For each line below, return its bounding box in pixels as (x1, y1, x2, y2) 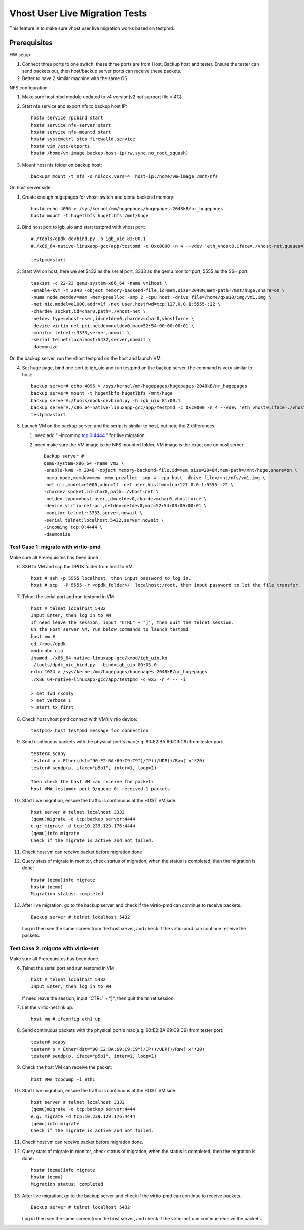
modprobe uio (31, 648, 63, 654)
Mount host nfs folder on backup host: (22, 162, 102, 168)
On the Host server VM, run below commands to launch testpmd (31, 626, 189, 632)
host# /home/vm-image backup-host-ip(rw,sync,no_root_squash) (31, 150, 189, 156)
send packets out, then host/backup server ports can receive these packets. (22, 68, 182, 74)
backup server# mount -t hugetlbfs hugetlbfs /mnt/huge (31, 390, 173, 396)
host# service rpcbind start (31, 115, 103, 121)
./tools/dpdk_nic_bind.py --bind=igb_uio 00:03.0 (31, 662, 157, 668)
